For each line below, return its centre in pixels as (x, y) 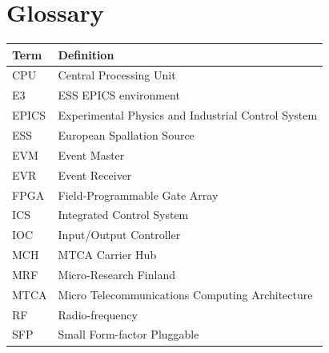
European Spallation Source (126, 135)
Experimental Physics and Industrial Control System (188, 115)
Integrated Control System (123, 215)
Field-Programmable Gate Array (138, 195)
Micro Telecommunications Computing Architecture (185, 294)
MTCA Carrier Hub (107, 255)
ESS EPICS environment (119, 95)
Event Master (91, 154)
